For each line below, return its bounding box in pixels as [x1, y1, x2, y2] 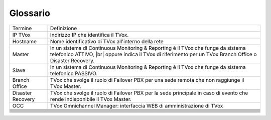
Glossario [9, 8, 50, 19]
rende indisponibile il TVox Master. [50, 95, 131, 102]
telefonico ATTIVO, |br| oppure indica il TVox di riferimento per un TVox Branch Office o [50, 51, 257, 58]
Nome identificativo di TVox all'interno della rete [50, 38, 164, 45]
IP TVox [12, 31, 31, 38]
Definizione [50, 25, 77, 32]
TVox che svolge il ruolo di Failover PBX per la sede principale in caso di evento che [50, 89, 248, 96]
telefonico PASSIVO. [50, 70, 98, 77]
